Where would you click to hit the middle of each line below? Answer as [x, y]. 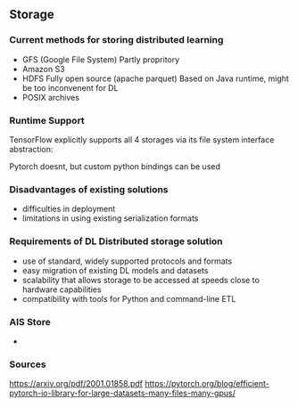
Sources [28, 364]
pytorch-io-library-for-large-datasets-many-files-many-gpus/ [123, 393]
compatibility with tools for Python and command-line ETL [129, 298]
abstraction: [31, 149]
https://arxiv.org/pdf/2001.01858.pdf [76, 384]
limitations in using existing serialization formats [110, 218]
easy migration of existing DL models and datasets [115, 270]
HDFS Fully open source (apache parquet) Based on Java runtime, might [156, 78]
